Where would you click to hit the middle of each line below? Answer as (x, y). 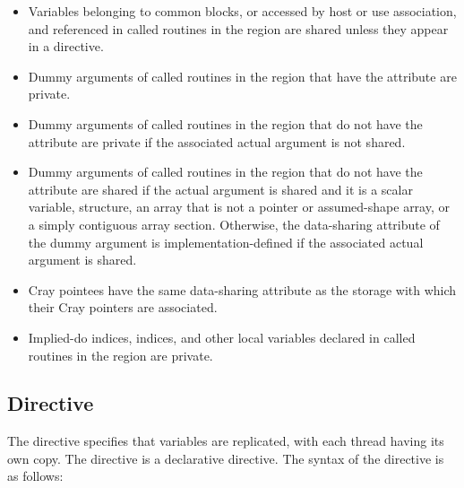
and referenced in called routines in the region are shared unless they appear (238, 28)
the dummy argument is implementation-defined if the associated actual (226, 242)
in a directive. (66, 46)
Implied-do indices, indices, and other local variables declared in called (222, 337)
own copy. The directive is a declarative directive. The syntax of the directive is (226, 458)
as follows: (35, 476)
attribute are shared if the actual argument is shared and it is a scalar (220, 189)
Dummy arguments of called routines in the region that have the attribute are (242, 76)
